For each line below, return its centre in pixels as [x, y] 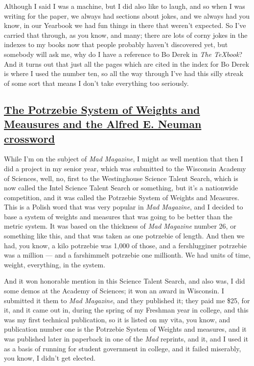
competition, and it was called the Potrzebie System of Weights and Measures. [122, 197]
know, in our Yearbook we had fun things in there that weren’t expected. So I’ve [125, 25]
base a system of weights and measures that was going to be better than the [118, 216]
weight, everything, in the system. [55, 264]
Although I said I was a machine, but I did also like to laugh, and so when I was [125, 6]
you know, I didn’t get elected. [50, 358]
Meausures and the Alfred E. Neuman [103, 124]
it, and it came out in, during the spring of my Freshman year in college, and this [126, 310]
